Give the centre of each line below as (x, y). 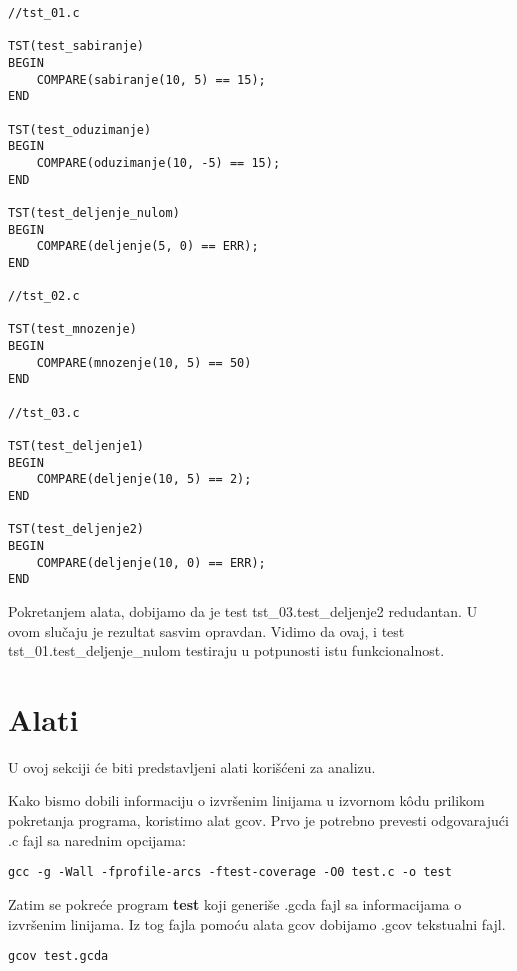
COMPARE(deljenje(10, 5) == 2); (144, 479)
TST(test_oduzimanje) (80, 129)
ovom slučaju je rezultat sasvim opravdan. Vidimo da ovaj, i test (206, 630)
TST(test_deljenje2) (76, 529)
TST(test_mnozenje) (72, 329)
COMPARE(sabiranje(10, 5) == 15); (151, 79)
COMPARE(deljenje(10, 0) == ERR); (151, 562)
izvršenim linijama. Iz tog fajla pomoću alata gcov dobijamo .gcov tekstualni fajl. (257, 923)
